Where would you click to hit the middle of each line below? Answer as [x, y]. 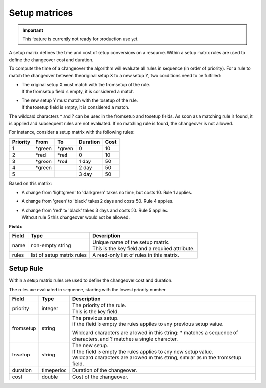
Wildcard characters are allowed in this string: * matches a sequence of [155, 333]
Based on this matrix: [31, 183]
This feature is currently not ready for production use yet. [81, 39]
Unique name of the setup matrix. [131, 242]
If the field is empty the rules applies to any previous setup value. [148, 324]
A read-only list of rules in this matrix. [135, 255]
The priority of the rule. [99, 305]
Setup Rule [26, 269]
